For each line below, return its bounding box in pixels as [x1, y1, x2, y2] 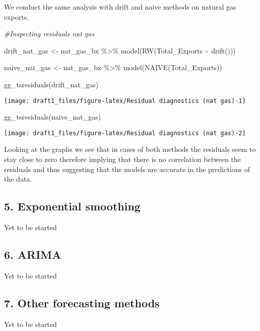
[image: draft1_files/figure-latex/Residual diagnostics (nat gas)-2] [4, 129, 246, 137]
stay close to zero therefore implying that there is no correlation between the [4, 154, 241, 164]
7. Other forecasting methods [4, 295, 160, 310]
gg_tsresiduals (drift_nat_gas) [4, 79, 99, 89]
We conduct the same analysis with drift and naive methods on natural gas [4, 2, 236, 12]
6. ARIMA [4, 247, 61, 262]
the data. [4, 174, 32, 184]
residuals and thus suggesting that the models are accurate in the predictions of [4, 163, 250, 174]
